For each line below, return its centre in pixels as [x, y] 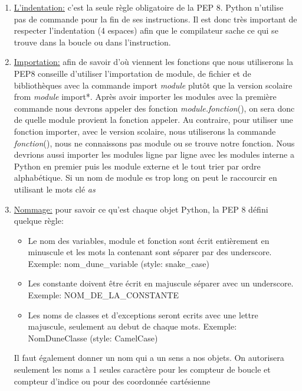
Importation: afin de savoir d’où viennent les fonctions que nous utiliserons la [153, 62]
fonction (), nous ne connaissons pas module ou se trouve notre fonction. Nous [154, 143]
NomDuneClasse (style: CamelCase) [93, 338]
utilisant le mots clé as [55, 189]
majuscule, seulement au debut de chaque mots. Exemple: [132, 326]
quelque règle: [39, 221]
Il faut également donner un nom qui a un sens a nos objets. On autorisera [149, 358]
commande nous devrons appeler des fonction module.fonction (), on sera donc [154, 108]
